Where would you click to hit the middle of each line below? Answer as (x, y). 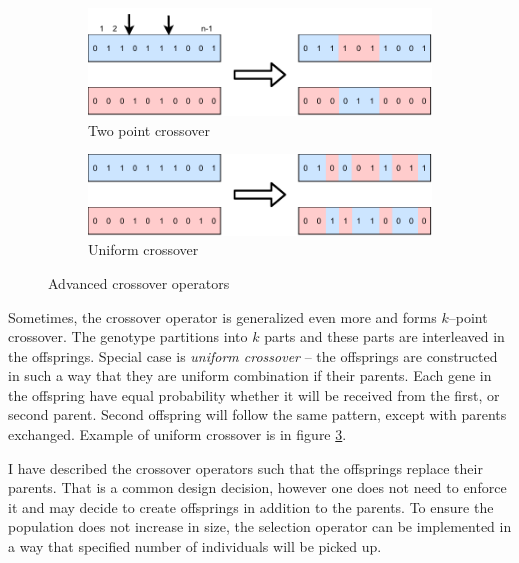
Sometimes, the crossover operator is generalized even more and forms (222, 316)
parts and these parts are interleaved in (384, 336)
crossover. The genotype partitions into (128, 336)
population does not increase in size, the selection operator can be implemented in (260, 526)
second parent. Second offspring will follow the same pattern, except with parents (257, 414)
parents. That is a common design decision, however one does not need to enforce (257, 487)
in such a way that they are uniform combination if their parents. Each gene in (250, 375)
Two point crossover (149, 129)
